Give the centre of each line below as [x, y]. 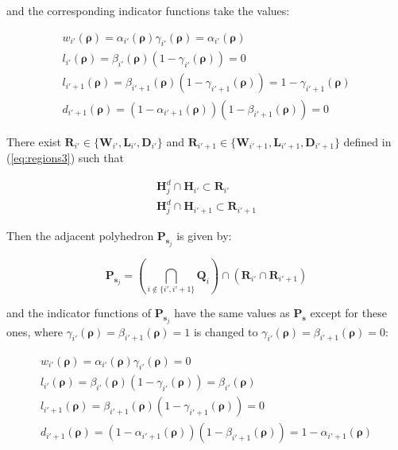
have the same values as [232, 313]
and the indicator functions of [79, 313]
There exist [34, 141]
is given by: [204, 236]
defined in [367, 141]
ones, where [35, 331]
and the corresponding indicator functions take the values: [148, 10]
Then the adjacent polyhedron [80, 236]
